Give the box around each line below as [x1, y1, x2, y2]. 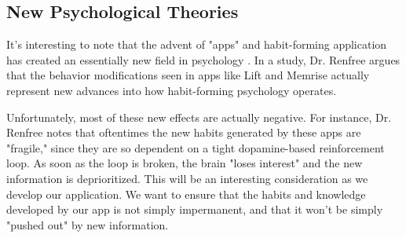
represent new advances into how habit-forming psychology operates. [6, 82, 337, 98]
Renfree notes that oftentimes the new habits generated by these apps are [6, 124, 361, 141]
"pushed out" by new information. [6, 216, 169, 233]
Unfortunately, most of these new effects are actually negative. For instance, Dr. [6, 108, 392, 125]
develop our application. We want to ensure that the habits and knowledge [6, 185, 366, 202]
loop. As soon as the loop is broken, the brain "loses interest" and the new [6, 155, 363, 171]
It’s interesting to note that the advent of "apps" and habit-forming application [6, 36, 387, 53]
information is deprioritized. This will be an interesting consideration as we [6, 170, 368, 186]
